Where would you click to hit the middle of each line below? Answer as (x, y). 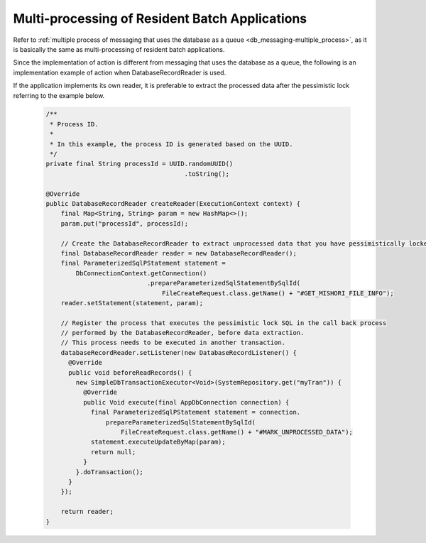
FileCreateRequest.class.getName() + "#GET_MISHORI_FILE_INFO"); (278, 293)
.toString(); (207, 174)
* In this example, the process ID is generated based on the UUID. (171, 144)
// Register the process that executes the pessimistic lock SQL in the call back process (224, 323)
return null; (113, 452)
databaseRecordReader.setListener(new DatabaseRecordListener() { (179, 352)
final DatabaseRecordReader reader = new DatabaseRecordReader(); (179, 253)
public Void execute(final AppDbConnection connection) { (186, 402)
